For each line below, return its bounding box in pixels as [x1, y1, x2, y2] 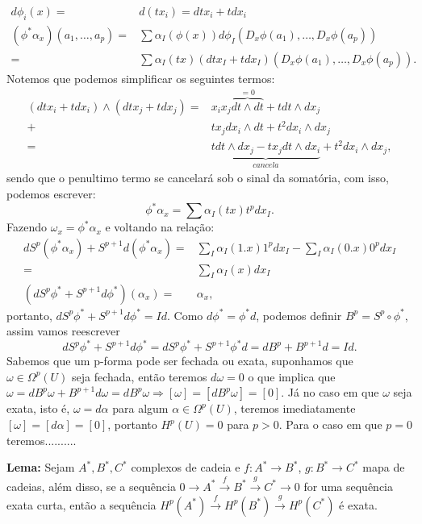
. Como [167, 306, 203, 323]
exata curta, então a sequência [6, 496, 157, 513]
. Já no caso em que [281, 384, 379, 401]
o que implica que [248, 368, 336, 385]
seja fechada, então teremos [72, 368, 207, 385]
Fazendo [6, 218, 47, 235]
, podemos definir [256, 306, 342, 323]
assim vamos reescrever [6, 322, 120, 339]
